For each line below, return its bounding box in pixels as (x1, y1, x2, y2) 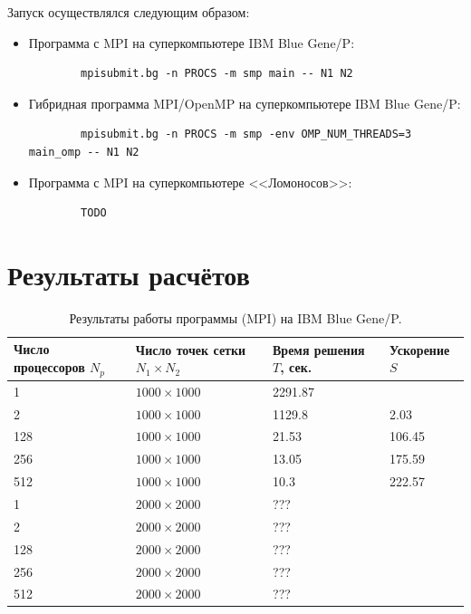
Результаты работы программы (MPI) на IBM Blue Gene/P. (69, 308, 402, 327)
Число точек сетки (135, 340, 246, 359)
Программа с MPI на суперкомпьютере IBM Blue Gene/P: (28, 33, 355, 52)
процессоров (14, 358, 85, 377)
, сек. (280, 358, 312, 377)
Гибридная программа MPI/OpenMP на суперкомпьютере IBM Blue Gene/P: (28, 93, 461, 112)
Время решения (273, 340, 365, 359)
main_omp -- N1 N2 (28, 145, 139, 158)
